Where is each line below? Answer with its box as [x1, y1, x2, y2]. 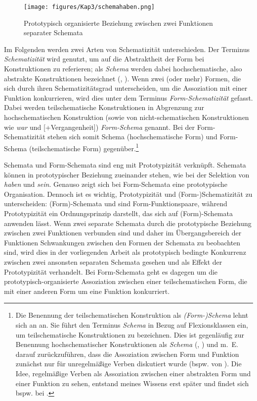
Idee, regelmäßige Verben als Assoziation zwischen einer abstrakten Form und [15, 368, 251, 378]
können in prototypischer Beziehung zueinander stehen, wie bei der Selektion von [4, 169, 250, 179]
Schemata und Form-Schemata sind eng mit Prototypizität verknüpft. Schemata [4, 160, 246, 170]
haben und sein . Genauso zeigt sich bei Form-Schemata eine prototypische [4, 179, 228, 189]
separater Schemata [24, 27, 83, 38]
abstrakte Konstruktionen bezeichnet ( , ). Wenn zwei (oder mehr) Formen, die [4, 73, 241, 83]
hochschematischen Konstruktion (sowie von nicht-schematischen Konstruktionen [4, 112, 249, 122]
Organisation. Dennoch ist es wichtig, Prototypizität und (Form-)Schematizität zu [4, 188, 253, 199]
